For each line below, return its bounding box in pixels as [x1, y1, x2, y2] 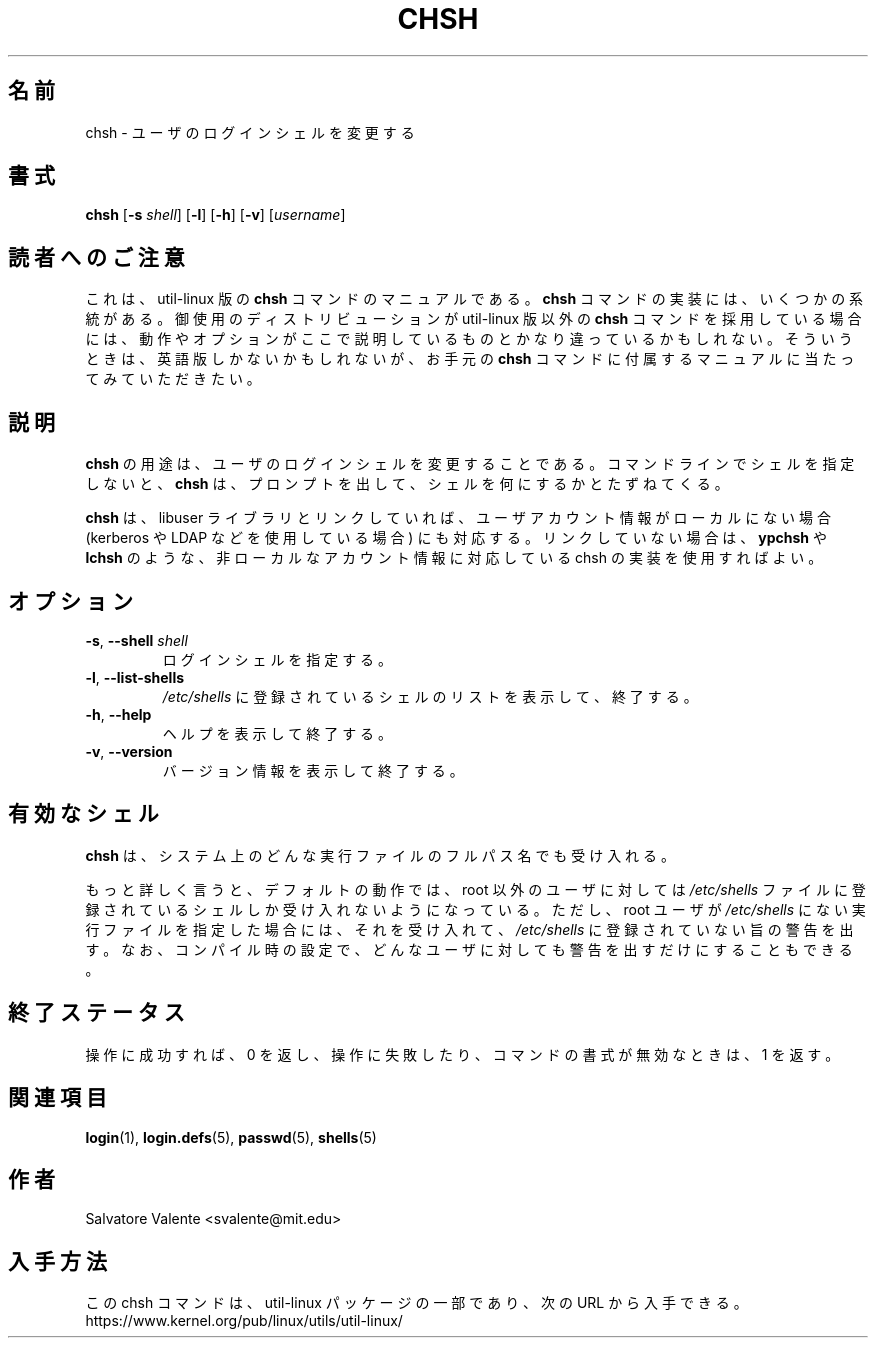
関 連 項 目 [8, 1085, 107, 1111]
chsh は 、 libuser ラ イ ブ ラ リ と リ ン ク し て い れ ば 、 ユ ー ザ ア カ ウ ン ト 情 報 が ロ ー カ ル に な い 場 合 [85, 509, 831, 527]
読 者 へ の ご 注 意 [8, 244, 185, 270]
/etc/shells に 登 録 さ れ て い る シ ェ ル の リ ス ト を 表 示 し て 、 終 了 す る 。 [162, 687, 698, 705]
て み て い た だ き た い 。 [85, 370, 261, 388]
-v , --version [85, 742, 173, 760]
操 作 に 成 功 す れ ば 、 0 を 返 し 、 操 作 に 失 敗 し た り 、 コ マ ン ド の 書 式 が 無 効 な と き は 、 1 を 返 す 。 [85, 1045, 840, 1063]
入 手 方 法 [8, 1248, 107, 1274]
